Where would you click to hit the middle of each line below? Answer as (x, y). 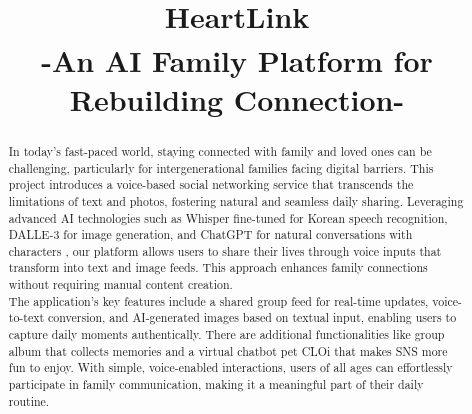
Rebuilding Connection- (237, 98)
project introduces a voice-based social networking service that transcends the (211, 184)
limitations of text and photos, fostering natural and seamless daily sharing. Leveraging (236, 200)
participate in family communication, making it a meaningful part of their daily (216, 384)
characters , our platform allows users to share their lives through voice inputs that (225, 250)
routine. (29, 400)
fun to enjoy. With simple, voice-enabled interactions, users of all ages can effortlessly (230, 367)
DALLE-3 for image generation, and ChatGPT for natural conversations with (210, 234)
